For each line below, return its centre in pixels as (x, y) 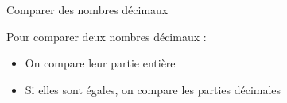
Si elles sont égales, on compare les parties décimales (153, 89)
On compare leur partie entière (100, 63)
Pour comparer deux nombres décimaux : (107, 36)
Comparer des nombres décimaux (87, 10)
